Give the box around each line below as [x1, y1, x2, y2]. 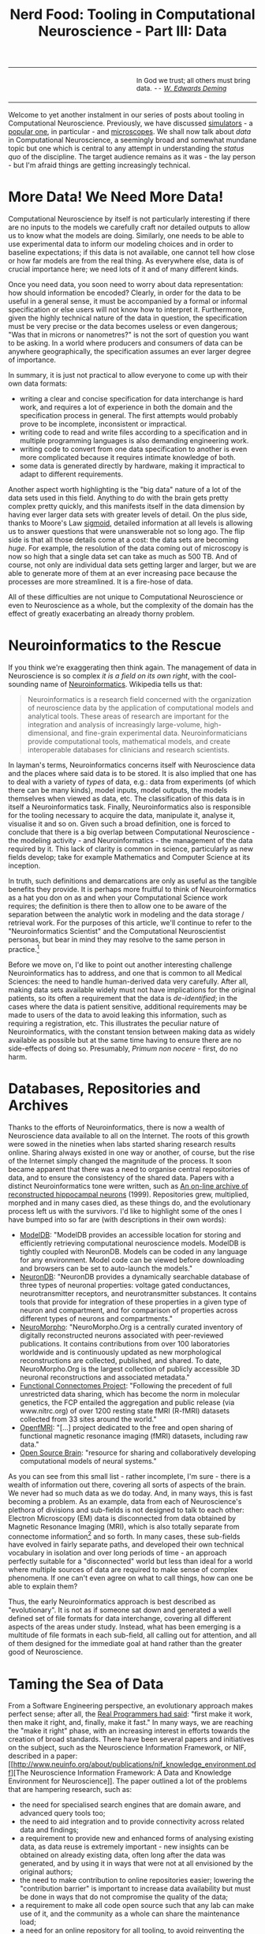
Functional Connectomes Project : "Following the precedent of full [19, 1380, 233, 1390]
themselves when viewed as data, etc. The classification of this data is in [8, 794, 245, 804]
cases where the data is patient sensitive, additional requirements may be [8, 1002, 248, 1011]
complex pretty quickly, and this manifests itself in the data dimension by [8, 502, 245, 511]
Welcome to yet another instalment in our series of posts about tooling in [8, 110, 244, 120]
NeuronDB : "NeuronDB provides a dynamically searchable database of [19, 1271, 250, 1281]
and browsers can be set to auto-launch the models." [19, 1264, 193, 1273]
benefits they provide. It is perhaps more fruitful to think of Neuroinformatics [8, 885, 256, 894]
